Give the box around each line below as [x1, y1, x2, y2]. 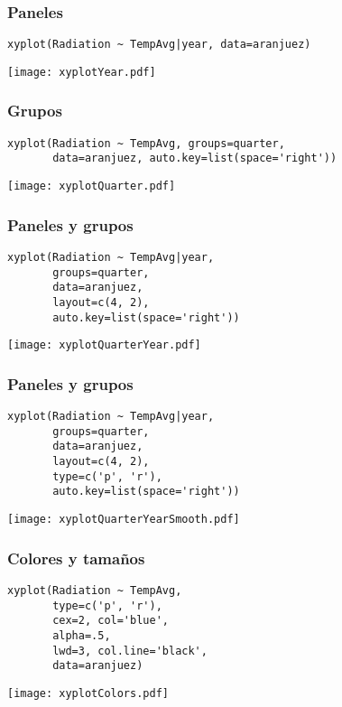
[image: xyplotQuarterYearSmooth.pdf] [7, 513, 240, 526]
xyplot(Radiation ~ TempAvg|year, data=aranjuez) [7, 38, 311, 51]
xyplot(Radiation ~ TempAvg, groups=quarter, [7, 136, 285, 150]
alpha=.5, [52, 628, 111, 642]
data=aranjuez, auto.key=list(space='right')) [52, 152, 337, 165]
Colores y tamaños [7, 546, 145, 569]
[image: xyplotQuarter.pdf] [7, 180, 176, 193]
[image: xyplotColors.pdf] [7, 686, 169, 700]
